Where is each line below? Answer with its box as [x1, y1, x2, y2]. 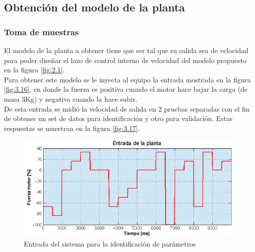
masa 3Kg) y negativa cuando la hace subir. [4, 93, 137, 104]
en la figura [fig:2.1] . [4, 64, 65, 75]
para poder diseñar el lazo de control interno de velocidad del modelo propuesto [4, 55, 247, 65]
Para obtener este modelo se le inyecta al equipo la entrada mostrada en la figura [4, 74, 251, 84]
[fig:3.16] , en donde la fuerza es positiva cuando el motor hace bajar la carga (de [4, 84, 248, 94]
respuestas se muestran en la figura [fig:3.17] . [4, 123, 140, 133]
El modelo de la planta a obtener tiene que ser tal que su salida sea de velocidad [4, 45, 249, 55]
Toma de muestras [4, 25, 79, 38]
